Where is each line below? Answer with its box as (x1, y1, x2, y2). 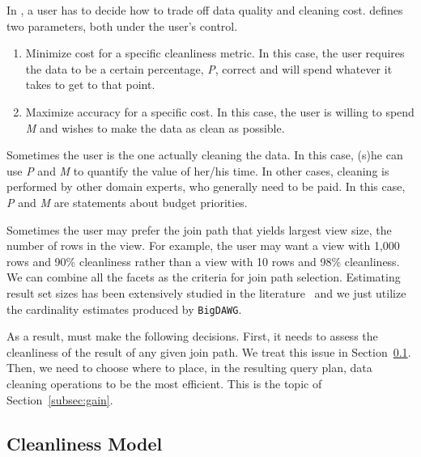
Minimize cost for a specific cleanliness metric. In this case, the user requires (25, 44, 405, 61)
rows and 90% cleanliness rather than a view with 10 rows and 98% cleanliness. (6, 252, 400, 269)
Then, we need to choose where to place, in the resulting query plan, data (6, 359, 372, 376)
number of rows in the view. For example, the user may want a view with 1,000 (6, 237, 400, 254)
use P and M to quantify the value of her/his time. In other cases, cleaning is (6, 162, 389, 179)
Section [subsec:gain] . (6, 391, 113, 408)
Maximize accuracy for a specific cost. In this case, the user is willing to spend (25, 103, 415, 120)
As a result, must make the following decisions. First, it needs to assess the (6, 328, 378, 345)
